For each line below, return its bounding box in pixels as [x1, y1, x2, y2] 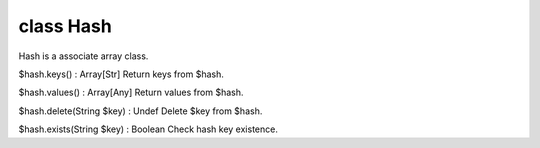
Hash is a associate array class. [18, 50, 149, 62]
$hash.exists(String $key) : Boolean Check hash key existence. [18, 123, 279, 135]
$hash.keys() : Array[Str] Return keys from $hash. [18, 68, 225, 80]
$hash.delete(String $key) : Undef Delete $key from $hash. [18, 105, 263, 117]
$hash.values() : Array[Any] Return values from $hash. [18, 86, 244, 99]
